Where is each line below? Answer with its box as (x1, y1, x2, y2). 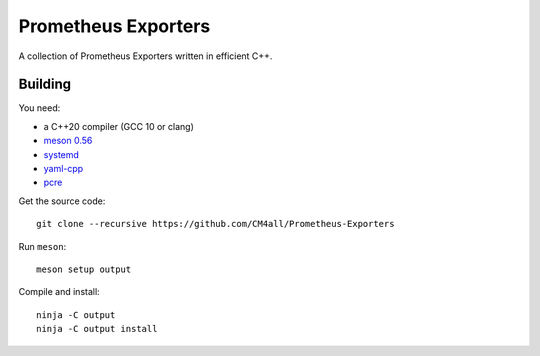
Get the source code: (18, 195, 106, 207)
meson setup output (36, 263, 132, 275)
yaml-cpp (43, 163, 84, 175)
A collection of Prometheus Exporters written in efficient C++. (18, 50, 273, 62)
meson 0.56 (43, 135, 93, 147)
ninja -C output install (36, 323, 158, 335)
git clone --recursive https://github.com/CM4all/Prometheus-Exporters (36, 218, 395, 230)
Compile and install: (18, 286, 100, 298)
